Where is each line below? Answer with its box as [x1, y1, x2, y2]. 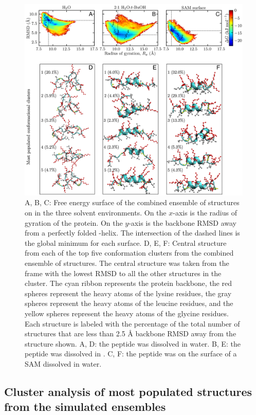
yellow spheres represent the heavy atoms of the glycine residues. [25, 308, 229, 318]
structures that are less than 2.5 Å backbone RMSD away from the [25, 328, 236, 339]
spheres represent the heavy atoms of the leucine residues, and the [25, 298, 233, 309]
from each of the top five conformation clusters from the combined [25, 247, 234, 258]
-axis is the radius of [173, 207, 237, 218]
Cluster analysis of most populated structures [4, 383, 252, 399]
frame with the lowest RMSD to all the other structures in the [25, 267, 222, 278]
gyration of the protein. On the [25, 217, 123, 228]
